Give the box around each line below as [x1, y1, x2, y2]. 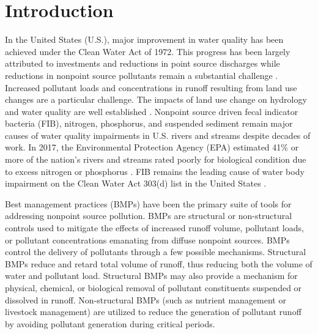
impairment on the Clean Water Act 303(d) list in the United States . [5, 177, 267, 190]
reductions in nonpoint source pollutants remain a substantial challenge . [5, 69, 278, 81]
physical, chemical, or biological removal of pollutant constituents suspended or [5, 281, 302, 294]
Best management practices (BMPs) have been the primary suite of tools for [5, 197, 292, 210]
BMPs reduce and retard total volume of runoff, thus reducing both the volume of [5, 257, 312, 270]
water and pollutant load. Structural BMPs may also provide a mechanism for [5, 269, 298, 282]
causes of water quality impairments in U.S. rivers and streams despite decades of [5, 128, 311, 141]
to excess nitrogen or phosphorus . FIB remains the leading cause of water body [5, 165, 305, 177]
